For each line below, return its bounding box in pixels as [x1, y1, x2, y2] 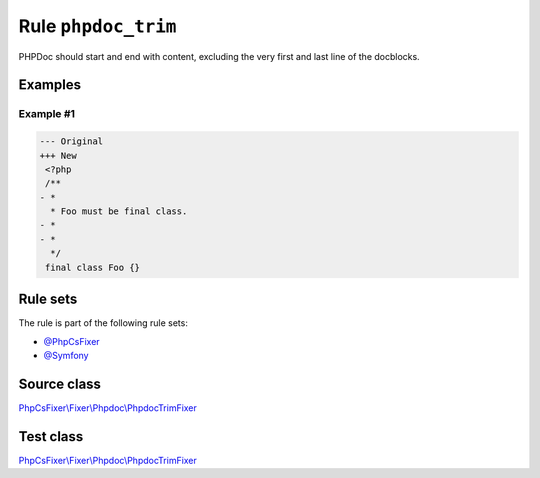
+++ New [39, 150, 77, 161]
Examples [18, 76, 82, 94]
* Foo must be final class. [50, 206, 188, 217]
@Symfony [43, 349, 89, 361]
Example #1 [18, 107, 75, 121]
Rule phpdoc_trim [18, 15, 177, 37]
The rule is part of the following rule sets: [18, 317, 189, 329]
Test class [18, 428, 84, 445]
